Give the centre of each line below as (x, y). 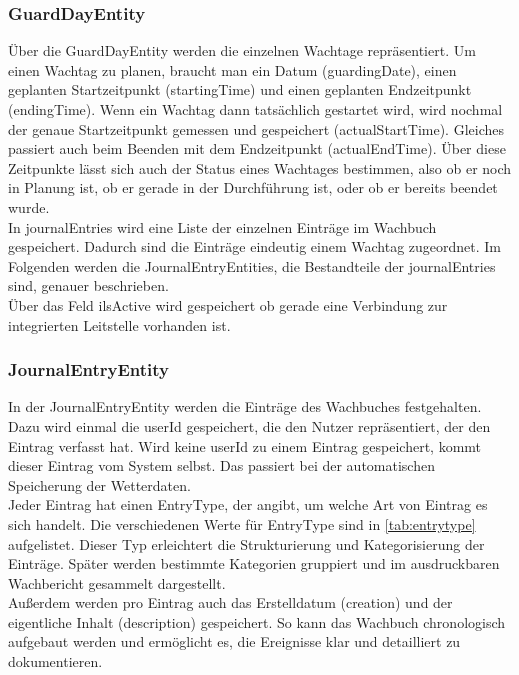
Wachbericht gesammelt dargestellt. (117, 582)
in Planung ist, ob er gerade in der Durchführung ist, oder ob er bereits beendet (253, 187)
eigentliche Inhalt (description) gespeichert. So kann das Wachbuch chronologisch (257, 621)
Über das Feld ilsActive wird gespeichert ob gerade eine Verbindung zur (228, 304)
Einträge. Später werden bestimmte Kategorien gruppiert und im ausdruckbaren (254, 563)
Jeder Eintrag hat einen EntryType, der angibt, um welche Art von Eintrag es (248, 504)
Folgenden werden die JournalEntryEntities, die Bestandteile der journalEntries (252, 265)
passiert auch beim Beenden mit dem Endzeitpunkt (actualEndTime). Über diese (257, 148)
